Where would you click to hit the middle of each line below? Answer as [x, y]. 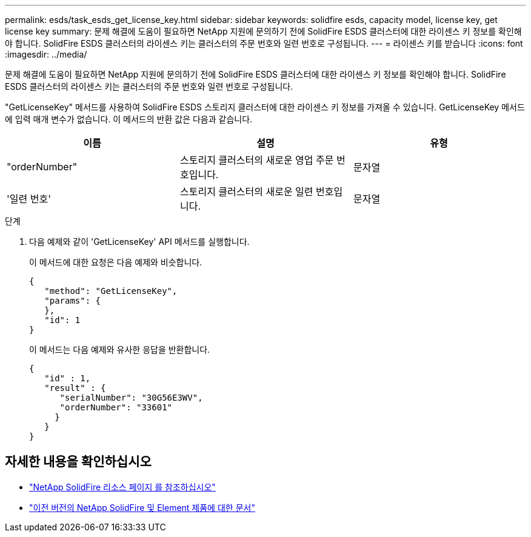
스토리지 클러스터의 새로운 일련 [246, 192]
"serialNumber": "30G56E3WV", [131, 398]
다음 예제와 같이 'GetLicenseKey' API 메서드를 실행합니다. [139, 242]
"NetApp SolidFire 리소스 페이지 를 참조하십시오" [122, 487]
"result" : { [75, 388]
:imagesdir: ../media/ [46, 54]
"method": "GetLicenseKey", [111, 291]
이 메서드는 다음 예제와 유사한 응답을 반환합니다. [120, 349]
